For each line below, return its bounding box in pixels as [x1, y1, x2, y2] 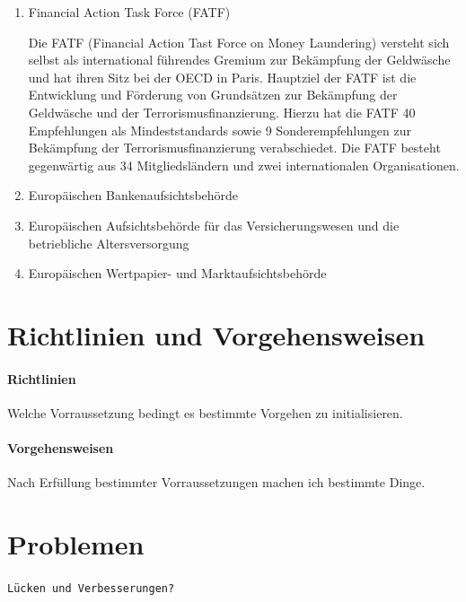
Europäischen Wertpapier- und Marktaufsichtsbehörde [28, 264, 327, 283]
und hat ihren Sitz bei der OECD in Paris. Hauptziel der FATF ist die [28, 67, 417, 86]
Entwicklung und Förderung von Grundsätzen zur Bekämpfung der [28, 85, 398, 104]
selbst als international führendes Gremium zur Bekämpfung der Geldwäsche [28, 50, 451, 69]
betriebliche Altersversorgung [28, 233, 189, 252]
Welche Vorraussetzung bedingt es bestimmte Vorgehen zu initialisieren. [7, 403, 403, 422]
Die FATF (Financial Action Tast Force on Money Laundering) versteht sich [28, 32, 450, 51]
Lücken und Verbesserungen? [7, 582, 175, 595]
